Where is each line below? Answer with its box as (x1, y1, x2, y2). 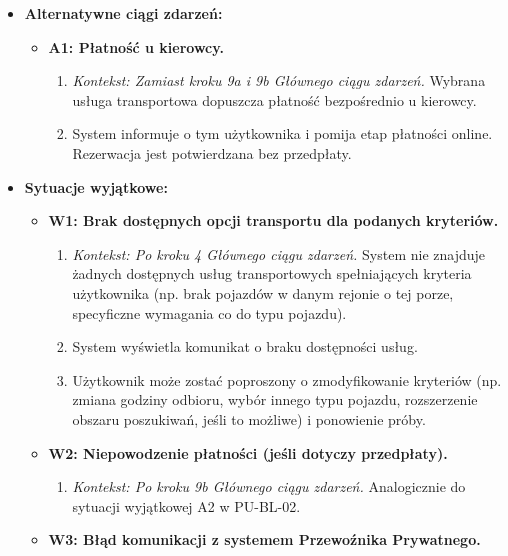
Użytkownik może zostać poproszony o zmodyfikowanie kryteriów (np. (72, 369, 502, 390)
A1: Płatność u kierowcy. (48, 36, 224, 57)
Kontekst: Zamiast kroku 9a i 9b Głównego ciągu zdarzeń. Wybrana (72, 70, 486, 91)
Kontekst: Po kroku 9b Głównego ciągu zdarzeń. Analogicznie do (72, 476, 466, 497)
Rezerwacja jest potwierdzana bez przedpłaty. (72, 142, 352, 163)
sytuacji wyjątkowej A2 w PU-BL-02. (72, 495, 301, 516)
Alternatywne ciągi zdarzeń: (24, 3, 223, 23)
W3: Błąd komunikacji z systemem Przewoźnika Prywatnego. (48, 529, 481, 550)
